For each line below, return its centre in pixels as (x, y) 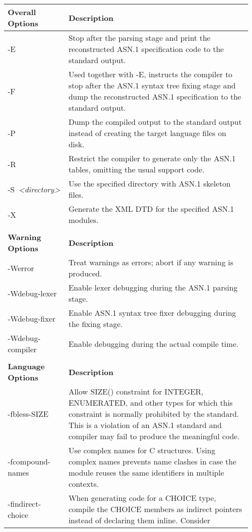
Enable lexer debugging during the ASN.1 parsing (153, 287)
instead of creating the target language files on (147, 133)
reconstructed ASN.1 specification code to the (146, 49)
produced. (85, 273)
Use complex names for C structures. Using (142, 450)
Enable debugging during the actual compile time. (153, 343)
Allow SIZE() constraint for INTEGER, (136, 391)
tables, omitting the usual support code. (136, 169)
